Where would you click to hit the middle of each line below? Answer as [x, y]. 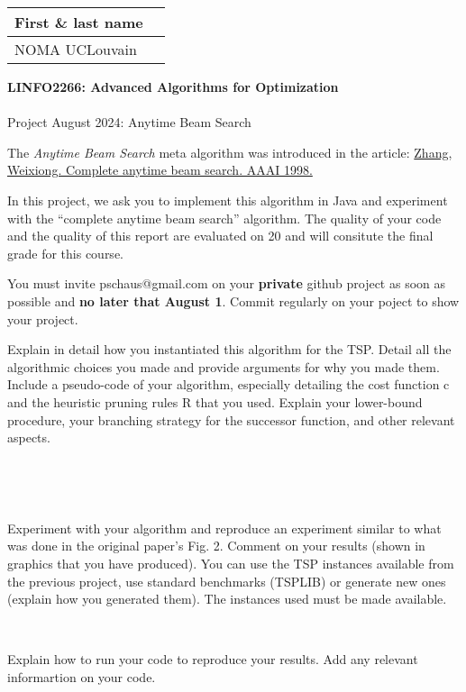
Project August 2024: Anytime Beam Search [129, 122]
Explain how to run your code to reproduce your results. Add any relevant [213, 659]
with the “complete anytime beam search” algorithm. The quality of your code [224, 218]
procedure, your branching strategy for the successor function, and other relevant [231, 419]
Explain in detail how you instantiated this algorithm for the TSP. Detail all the [229, 349]
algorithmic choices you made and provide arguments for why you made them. [224, 366]
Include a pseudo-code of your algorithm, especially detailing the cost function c [228, 384]
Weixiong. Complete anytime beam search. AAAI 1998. [160, 170]
